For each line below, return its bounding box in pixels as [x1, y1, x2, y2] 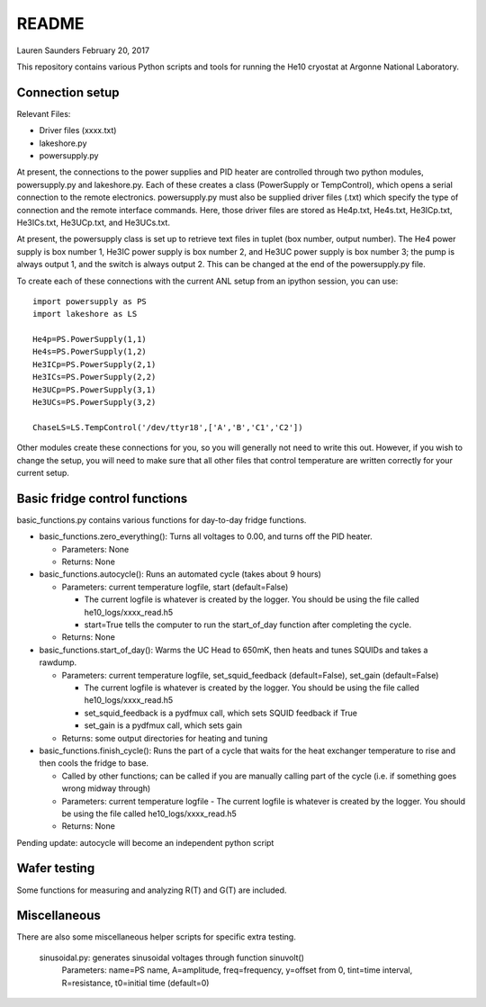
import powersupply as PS [32, 296, 148, 306]
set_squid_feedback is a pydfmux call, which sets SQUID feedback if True [84, 707, 357, 718]
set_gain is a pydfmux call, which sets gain [84, 720, 243, 731]
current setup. [16, 468, 69, 478]
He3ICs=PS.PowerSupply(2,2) [32, 372, 157, 382]
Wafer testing [16, 860, 95, 877]
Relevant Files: [16, 108, 71, 119]
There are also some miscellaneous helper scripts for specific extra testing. [16, 931, 296, 942]
